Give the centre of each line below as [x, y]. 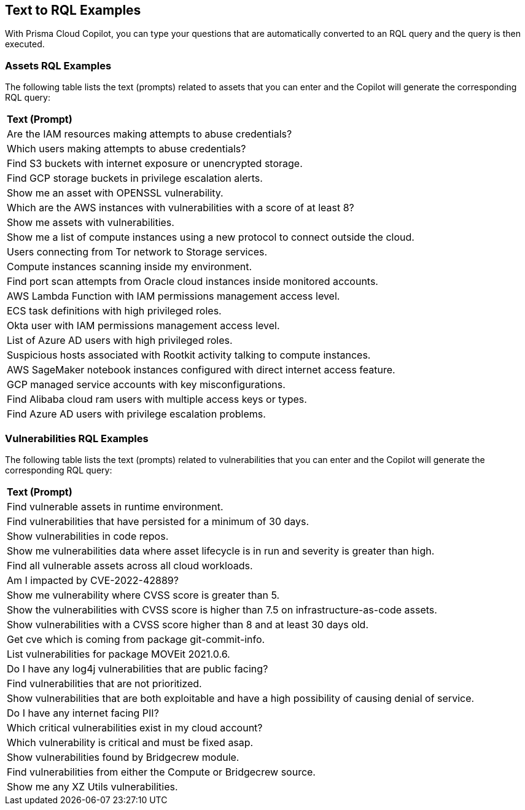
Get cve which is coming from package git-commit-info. [136, 639]
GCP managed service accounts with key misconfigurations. [146, 385]
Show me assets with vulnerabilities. [91, 223]
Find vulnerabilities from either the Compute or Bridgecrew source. [161, 772]
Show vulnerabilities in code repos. [88, 536]
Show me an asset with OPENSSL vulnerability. [115, 193]
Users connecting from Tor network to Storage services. [137, 252]
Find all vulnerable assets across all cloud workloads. [130, 565]
